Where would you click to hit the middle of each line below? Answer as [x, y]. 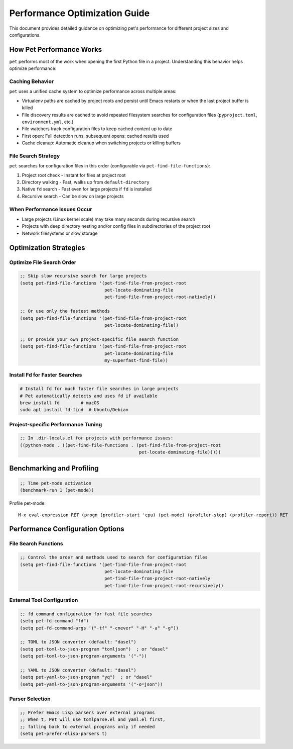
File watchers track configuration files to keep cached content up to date [97, 129]
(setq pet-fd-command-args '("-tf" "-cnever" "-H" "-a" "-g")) [99, 628]
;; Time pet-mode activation [56, 483]
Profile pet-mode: [28, 503]
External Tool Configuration [44, 600]
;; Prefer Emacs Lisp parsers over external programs [87, 712]
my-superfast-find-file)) [136, 360]
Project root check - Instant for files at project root [74, 175]
